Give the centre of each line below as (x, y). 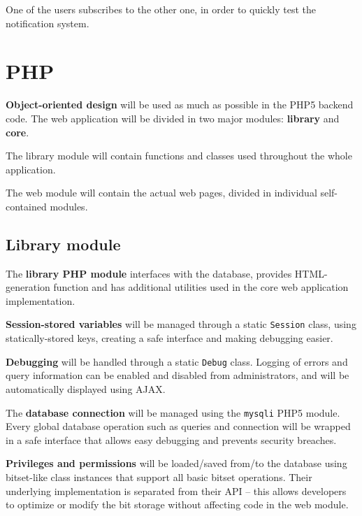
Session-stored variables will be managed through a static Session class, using (181, 324)
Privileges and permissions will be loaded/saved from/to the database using (176, 463)
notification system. (48, 23)
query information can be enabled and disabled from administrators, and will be (178, 375)
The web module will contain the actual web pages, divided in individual (161, 193)
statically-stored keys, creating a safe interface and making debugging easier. (169, 338)
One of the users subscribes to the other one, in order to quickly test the (161, 9)
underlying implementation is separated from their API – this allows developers (176, 490)
